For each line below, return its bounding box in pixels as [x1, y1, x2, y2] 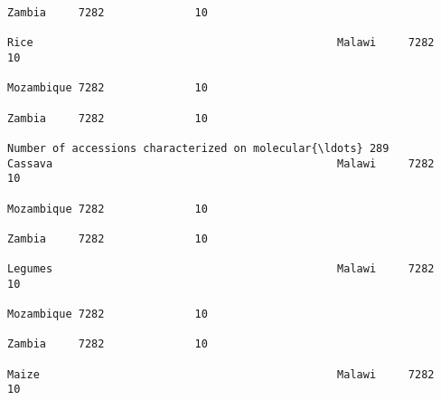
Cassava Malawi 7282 [7, 157, 435, 170]
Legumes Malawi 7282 [7, 262, 435, 276]
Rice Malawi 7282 [7, 36, 435, 50]
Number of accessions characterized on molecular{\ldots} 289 [7, 141, 389, 155]
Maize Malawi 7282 [7, 367, 435, 381]
